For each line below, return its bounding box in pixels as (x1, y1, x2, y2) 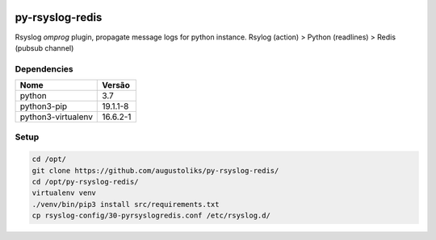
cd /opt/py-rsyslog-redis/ (31, 177, 139, 186)
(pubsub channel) (15, 43, 74, 52)
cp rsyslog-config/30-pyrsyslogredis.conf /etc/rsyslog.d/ (31, 211, 270, 221)
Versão (102, 80, 131, 91)
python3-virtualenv (19, 111, 93, 122)
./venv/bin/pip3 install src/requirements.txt (31, 200, 220, 209)
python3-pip (19, 101, 68, 112)
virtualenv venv (31, 188, 97, 197)
